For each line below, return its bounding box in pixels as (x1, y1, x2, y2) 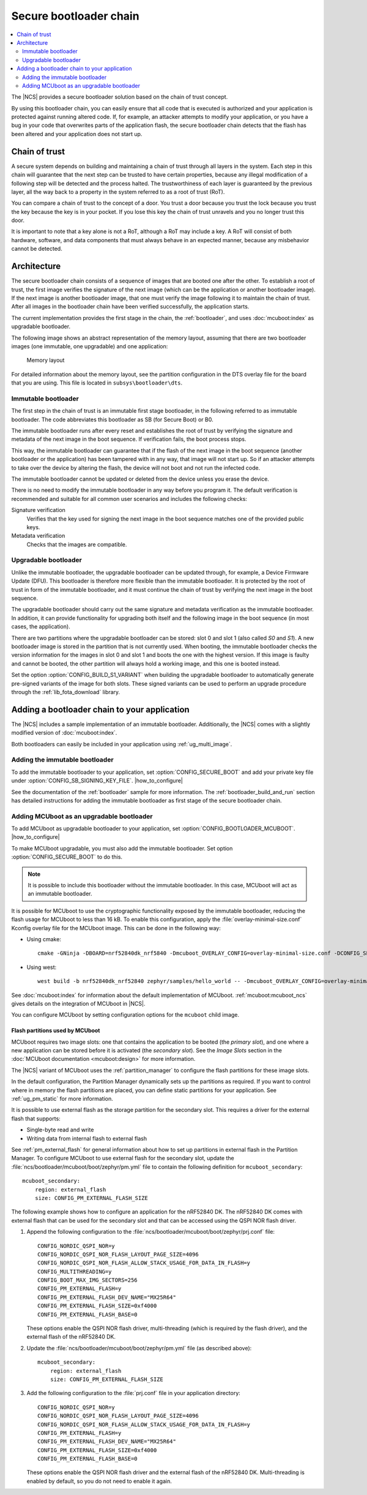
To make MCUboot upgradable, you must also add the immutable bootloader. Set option (11, 844, 233, 852)
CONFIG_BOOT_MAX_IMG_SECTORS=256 (37, 1277, 138, 1284)
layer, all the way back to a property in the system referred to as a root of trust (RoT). (11, 188, 225, 196)
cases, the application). (11, 623, 70, 630)
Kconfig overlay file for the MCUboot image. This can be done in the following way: (11, 924, 221, 931)
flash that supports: (11, 1115, 61, 1122)
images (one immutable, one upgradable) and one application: (11, 342, 168, 350)
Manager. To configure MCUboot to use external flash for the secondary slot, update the (11, 1155, 235, 1162)
